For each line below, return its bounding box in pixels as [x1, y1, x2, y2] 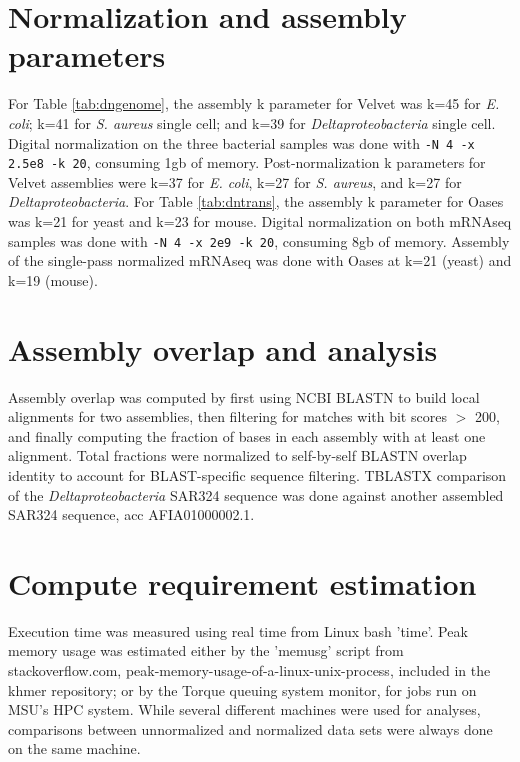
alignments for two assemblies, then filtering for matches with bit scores [8, 406, 447, 427]
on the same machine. [8, 738, 141, 759]
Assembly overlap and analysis [8, 328, 438, 369]
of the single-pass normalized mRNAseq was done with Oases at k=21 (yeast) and [8, 250, 512, 271]
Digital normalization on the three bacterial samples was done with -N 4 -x [8, 132, 475, 153]
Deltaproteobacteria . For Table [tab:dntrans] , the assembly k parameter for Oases [8, 191, 504, 212]
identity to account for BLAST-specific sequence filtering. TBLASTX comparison [8, 464, 507, 485]
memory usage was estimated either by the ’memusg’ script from [8, 640, 404, 661]
